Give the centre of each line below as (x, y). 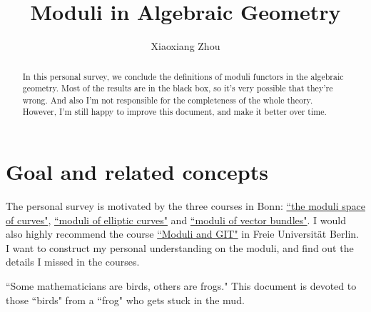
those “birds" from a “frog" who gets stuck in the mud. (125, 300)
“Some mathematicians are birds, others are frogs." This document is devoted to (181, 286)
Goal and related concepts (137, 172)
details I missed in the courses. (73, 262)
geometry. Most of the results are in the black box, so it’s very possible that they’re (178, 88)
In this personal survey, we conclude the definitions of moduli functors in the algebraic (183, 76)
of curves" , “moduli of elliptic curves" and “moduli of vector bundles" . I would (176, 220)
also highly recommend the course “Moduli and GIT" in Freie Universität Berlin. (183, 234)
